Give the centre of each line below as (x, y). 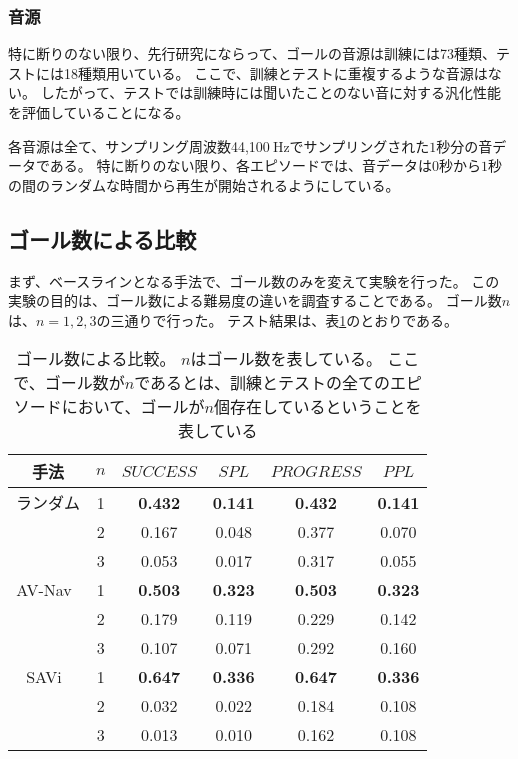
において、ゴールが (133, 407)
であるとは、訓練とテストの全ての (262, 383)
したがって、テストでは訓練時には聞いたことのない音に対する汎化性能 (271, 92)
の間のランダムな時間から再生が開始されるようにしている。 (204, 184)
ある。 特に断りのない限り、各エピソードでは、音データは (240, 165)
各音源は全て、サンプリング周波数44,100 (139, 145)
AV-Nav (44, 590)
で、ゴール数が (69, 383)
